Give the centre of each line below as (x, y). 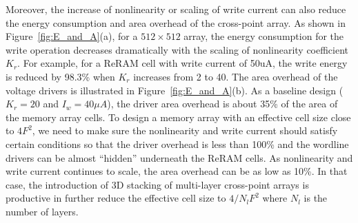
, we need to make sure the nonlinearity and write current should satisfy (185, 130)
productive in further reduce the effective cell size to (116, 198)
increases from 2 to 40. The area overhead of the (236, 76)
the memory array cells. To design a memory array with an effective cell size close (178, 117)
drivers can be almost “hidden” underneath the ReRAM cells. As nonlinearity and (179, 157)
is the (316, 198)
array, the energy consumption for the (264, 36)
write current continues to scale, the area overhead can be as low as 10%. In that (177, 171)
